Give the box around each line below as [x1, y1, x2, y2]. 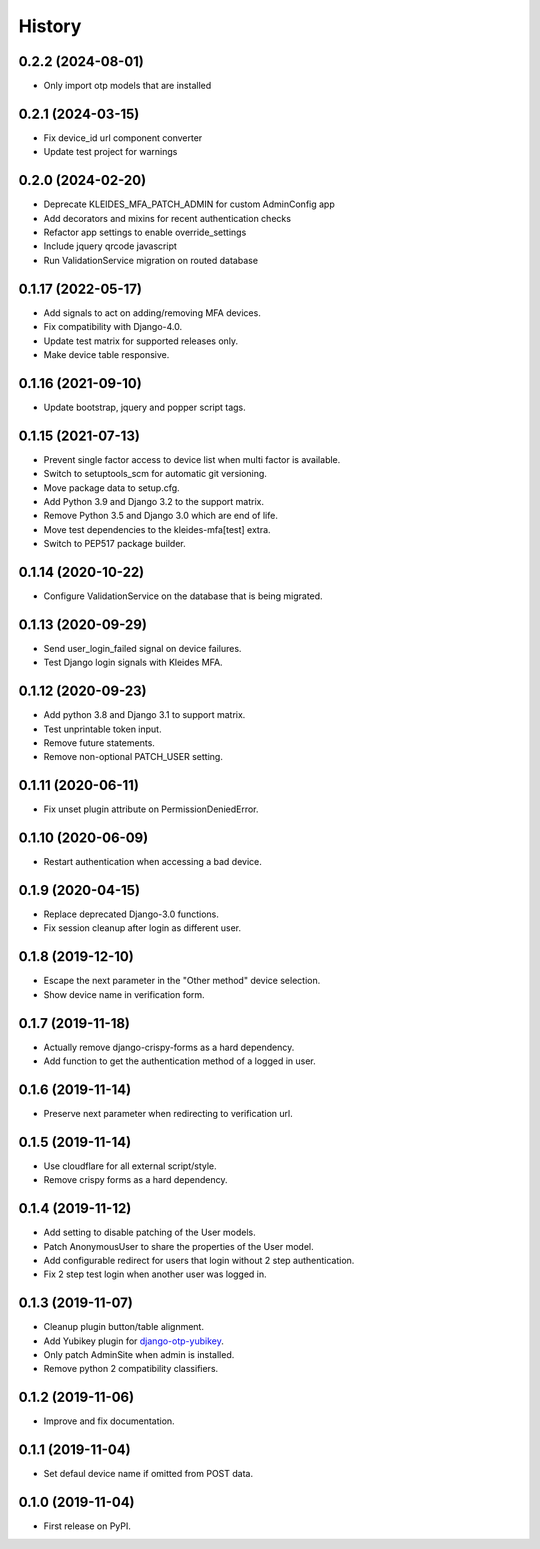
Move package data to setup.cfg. [43, 481, 180, 494]
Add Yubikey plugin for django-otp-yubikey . [43, 1335, 224, 1347]
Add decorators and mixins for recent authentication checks [43, 212, 292, 224]
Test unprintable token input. [43, 723, 162, 735]
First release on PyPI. [43, 1520, 132, 1532]
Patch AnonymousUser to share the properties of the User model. [43, 1240, 314, 1252]
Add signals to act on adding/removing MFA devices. [43, 306, 262, 319]
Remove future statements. [43, 736, 155, 749]
